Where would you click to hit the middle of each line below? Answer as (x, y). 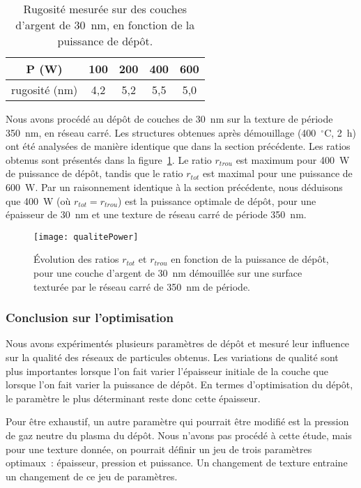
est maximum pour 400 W (293, 159)
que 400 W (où (38, 200)
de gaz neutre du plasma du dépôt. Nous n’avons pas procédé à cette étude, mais (179, 435)
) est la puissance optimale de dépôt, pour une (217, 200)
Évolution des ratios (76, 259)
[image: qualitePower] (86, 237)
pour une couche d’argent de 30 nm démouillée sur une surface (168, 273)
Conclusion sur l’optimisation (90, 318)
